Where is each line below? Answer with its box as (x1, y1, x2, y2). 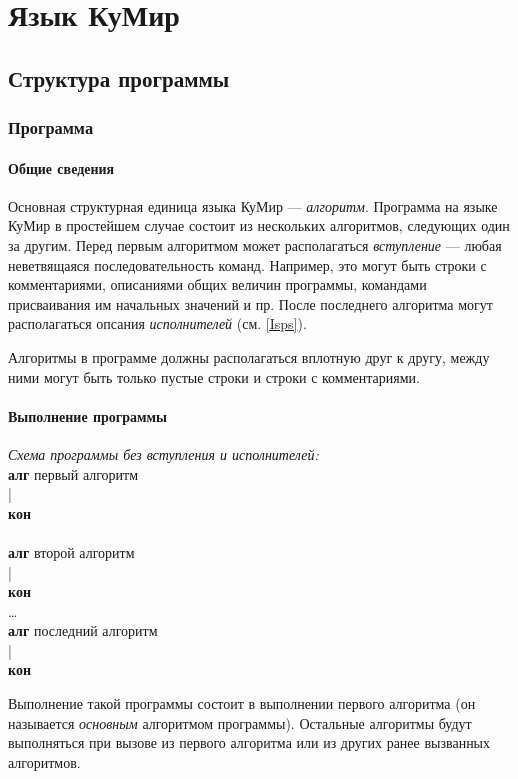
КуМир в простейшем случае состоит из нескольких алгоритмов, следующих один (8, 215, 510, 236)
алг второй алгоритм (8, 541, 135, 562)
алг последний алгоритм (8, 620, 158, 641)
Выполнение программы (8, 405, 167, 426)
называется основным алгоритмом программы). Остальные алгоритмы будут (8, 712, 472, 733)
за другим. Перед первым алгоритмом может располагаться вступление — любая (8, 234, 502, 255)
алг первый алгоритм (8, 463, 139, 484)
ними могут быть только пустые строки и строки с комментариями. (8, 366, 420, 387)
